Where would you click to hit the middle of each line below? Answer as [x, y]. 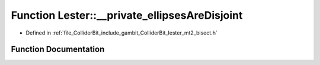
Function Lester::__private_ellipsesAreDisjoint [127, 15]
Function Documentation [58, 49]
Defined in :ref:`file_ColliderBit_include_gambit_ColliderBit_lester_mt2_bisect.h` [121, 33]
